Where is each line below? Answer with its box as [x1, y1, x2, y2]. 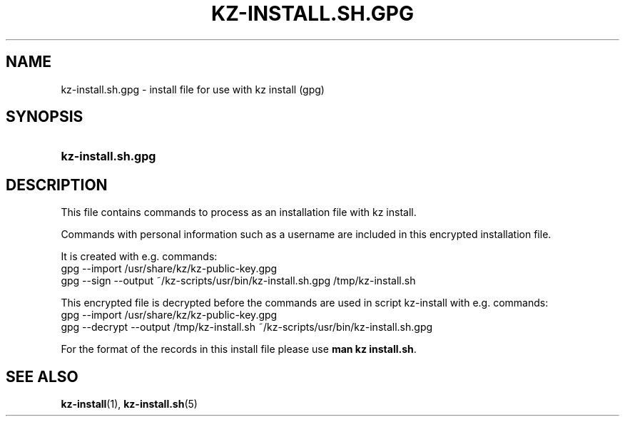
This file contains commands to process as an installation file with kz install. [61, 206, 417, 219]
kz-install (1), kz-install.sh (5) [61, 398, 198, 411]
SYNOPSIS [6, 108, 83, 126]
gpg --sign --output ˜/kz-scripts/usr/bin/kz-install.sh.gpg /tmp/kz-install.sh [61, 274, 416, 287]
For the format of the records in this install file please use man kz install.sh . [61, 343, 417, 356]
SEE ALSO [6, 367, 78, 386]
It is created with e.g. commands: [61, 250, 218, 263]
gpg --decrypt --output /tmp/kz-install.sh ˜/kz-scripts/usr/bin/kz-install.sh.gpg [61, 321, 433, 334]
